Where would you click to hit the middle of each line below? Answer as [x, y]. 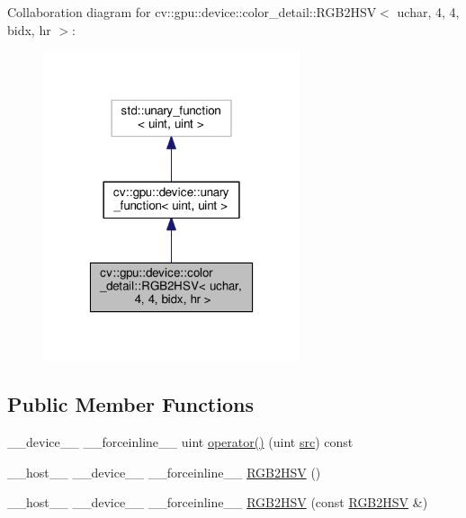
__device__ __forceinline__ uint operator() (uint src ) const [180, 442]
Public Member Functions [130, 404]
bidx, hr [29, 29]
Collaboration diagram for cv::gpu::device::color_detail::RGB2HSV [192, 12]
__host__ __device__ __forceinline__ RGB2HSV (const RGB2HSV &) [218, 502]
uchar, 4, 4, [428, 12]
